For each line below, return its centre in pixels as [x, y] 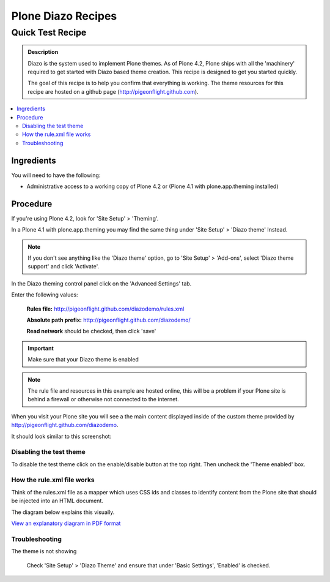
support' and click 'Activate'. [64, 266]
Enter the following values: [45, 295]
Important [41, 348]
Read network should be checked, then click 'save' [91, 331]
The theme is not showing [44, 551]
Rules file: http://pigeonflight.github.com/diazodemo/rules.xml [105, 309]
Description [43, 52]
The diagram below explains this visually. [63, 512]
